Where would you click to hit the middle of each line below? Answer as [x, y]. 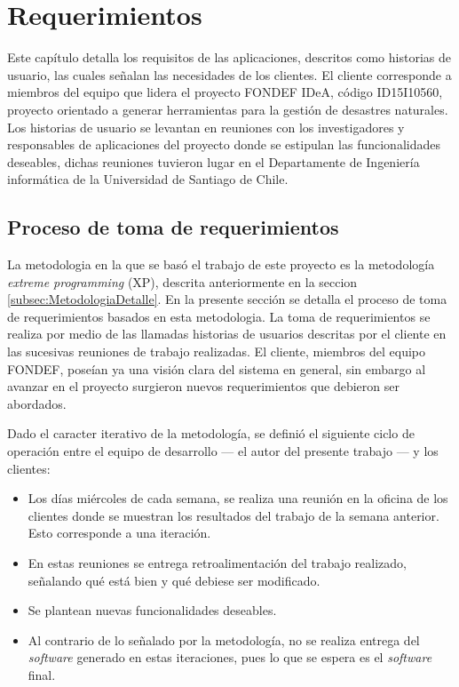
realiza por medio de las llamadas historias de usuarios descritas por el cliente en [227, 334]
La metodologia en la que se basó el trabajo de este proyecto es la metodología [221, 264]
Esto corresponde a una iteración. [119, 533]
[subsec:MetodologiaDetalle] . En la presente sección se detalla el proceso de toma [227, 299]
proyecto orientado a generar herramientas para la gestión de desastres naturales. [228, 109]
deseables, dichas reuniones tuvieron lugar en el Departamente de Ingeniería [214, 161]
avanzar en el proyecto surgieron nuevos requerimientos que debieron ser [203, 386]
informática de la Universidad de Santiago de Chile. [148, 179]
